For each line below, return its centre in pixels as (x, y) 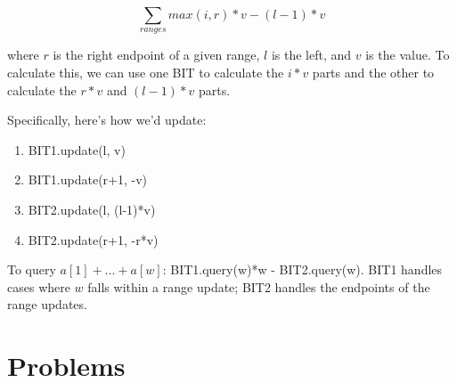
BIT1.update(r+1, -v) (88, 179)
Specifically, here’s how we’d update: (107, 120)
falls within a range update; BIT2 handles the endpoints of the (259, 286)
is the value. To (408, 55)
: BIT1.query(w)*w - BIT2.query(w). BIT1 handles (302, 269)
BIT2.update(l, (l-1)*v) (92, 209)
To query (32, 269)
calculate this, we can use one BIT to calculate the (146, 72)
